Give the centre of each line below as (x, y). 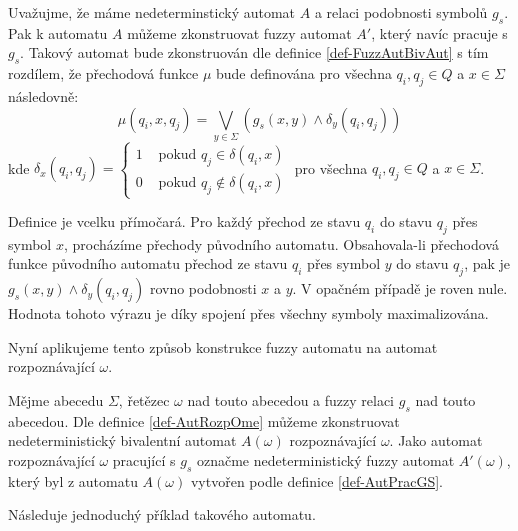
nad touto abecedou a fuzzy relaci (291, 400)
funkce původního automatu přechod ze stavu (148, 263)
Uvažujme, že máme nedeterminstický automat (152, 12)
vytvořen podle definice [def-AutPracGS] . (317, 480)
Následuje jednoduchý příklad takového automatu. (162, 514)
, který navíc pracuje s (439, 32)
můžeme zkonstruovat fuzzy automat (239, 32)
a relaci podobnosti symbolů (401, 12)
